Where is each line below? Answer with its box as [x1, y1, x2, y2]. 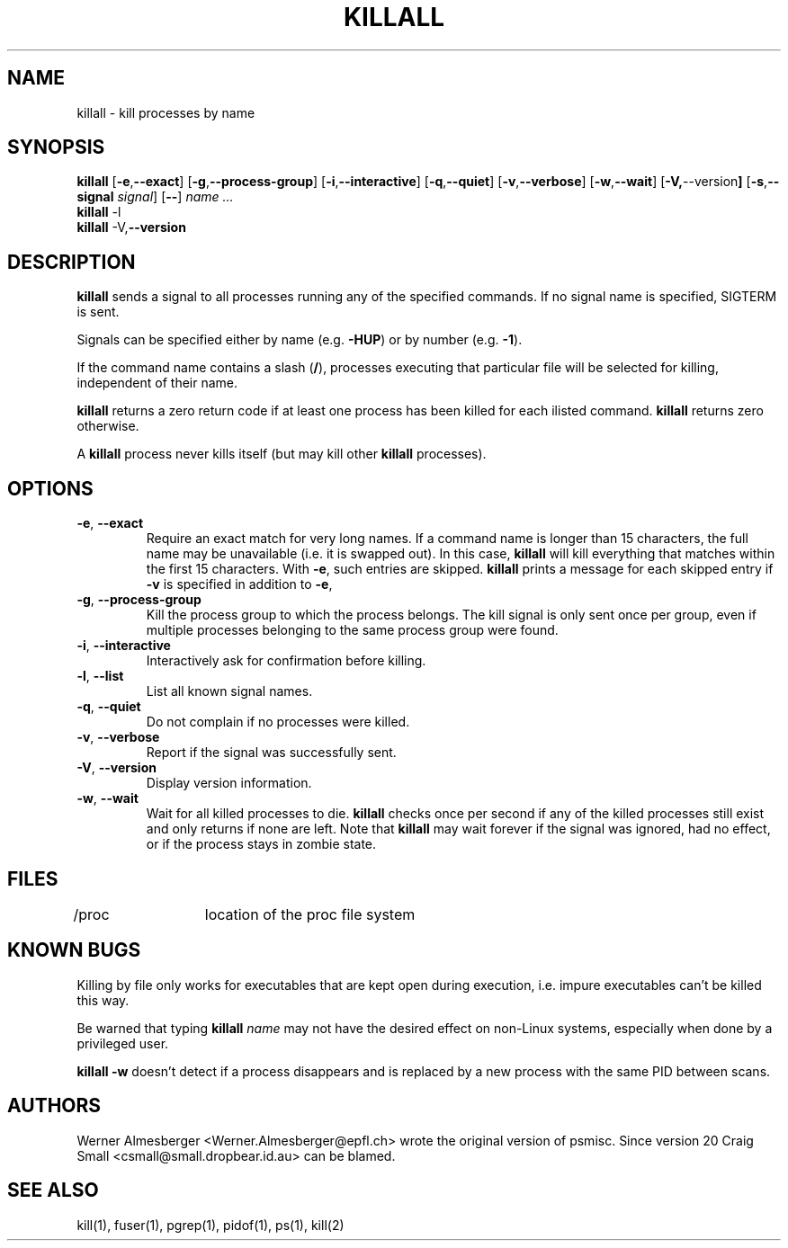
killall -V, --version [76, 219, 186, 236]
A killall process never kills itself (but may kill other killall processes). [76, 446, 487, 462]
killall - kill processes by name [76, 104, 255, 120]
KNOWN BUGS [7, 939, 141, 962]
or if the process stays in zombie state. [146, 836, 377, 852]
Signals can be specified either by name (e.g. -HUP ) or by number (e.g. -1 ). [76, 332, 523, 348]
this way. [76, 992, 130, 1008]
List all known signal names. [146, 683, 313, 700]
